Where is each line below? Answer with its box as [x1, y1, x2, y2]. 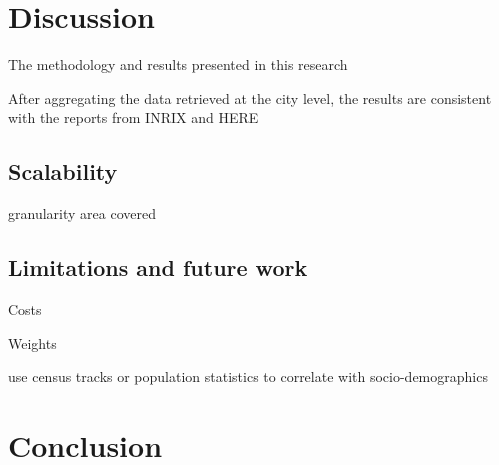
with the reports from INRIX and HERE [8, 107, 259, 128]
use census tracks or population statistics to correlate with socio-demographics [8, 366, 488, 387]
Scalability [8, 156, 118, 187]
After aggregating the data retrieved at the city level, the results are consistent [8, 87, 492, 108]
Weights [8, 332, 57, 353]
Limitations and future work [8, 252, 308, 283]
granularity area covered [8, 203, 156, 224]
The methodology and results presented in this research [8, 54, 348, 75]
